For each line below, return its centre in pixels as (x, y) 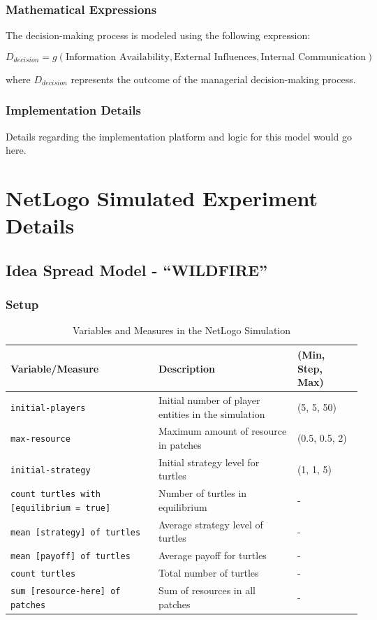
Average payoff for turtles (212, 555)
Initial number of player (209, 400)
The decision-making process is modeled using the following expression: (158, 35)
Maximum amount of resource (222, 431)
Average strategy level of (210, 524)
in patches (180, 445)
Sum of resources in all (207, 590)
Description (186, 368)
